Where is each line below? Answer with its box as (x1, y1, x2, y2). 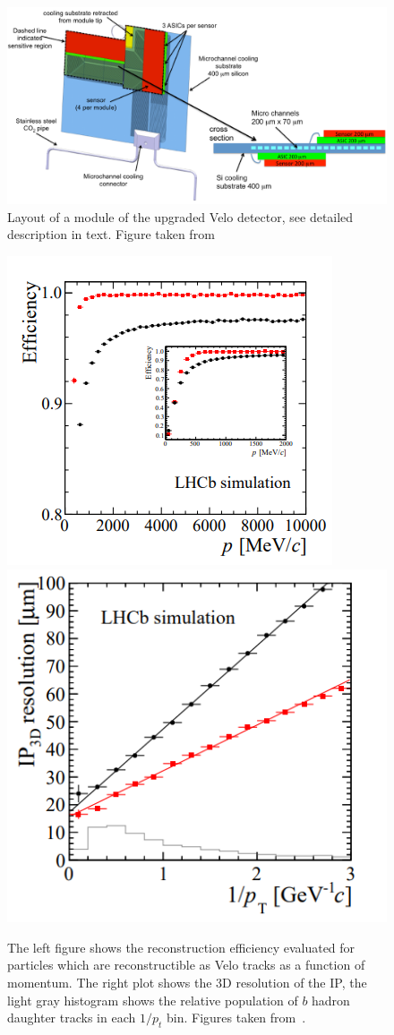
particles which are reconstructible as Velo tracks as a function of (7, 955, 365, 974)
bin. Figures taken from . (166, 1008, 306, 1027)
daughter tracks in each (7, 1008, 136, 1027)
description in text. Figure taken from (7, 225, 215, 244)
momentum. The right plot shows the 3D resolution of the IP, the (7, 973, 367, 992)
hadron (312, 990, 350, 1009)
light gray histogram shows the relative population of (7, 990, 298, 1009)
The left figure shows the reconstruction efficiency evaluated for (7, 937, 355, 956)
